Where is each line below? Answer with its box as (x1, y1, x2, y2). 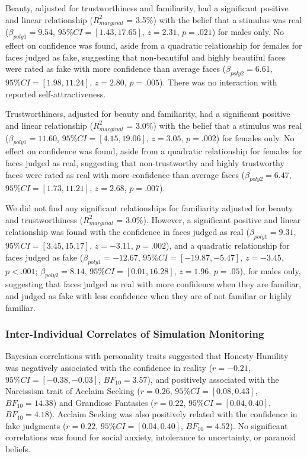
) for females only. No (216, 131, 295, 144)
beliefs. (5, 443, 31, 455)
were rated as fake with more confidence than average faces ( (5, 62, 226, 75)
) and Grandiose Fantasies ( (53, 396, 154, 408)
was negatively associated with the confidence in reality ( (5, 361, 213, 373)
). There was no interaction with (159, 76, 277, 88)
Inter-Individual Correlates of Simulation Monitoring (5, 326, 264, 341)
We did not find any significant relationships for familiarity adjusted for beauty (5, 202, 293, 214)
